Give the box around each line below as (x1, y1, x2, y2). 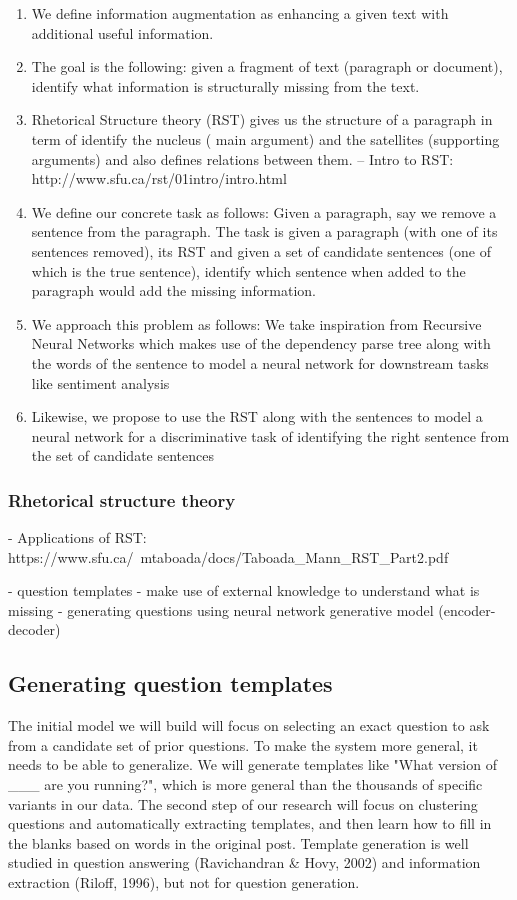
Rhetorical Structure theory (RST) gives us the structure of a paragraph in (31, 109, 493, 130)
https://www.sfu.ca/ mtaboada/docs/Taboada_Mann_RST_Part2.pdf (8, 546, 449, 567)
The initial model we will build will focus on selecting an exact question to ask (8, 715, 490, 736)
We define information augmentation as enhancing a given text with (31, 3, 449, 23)
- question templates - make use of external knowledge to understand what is (8, 580, 480, 601)
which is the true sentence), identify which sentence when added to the (31, 260, 466, 281)
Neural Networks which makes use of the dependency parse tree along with (31, 333, 491, 354)
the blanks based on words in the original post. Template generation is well (8, 832, 469, 853)
